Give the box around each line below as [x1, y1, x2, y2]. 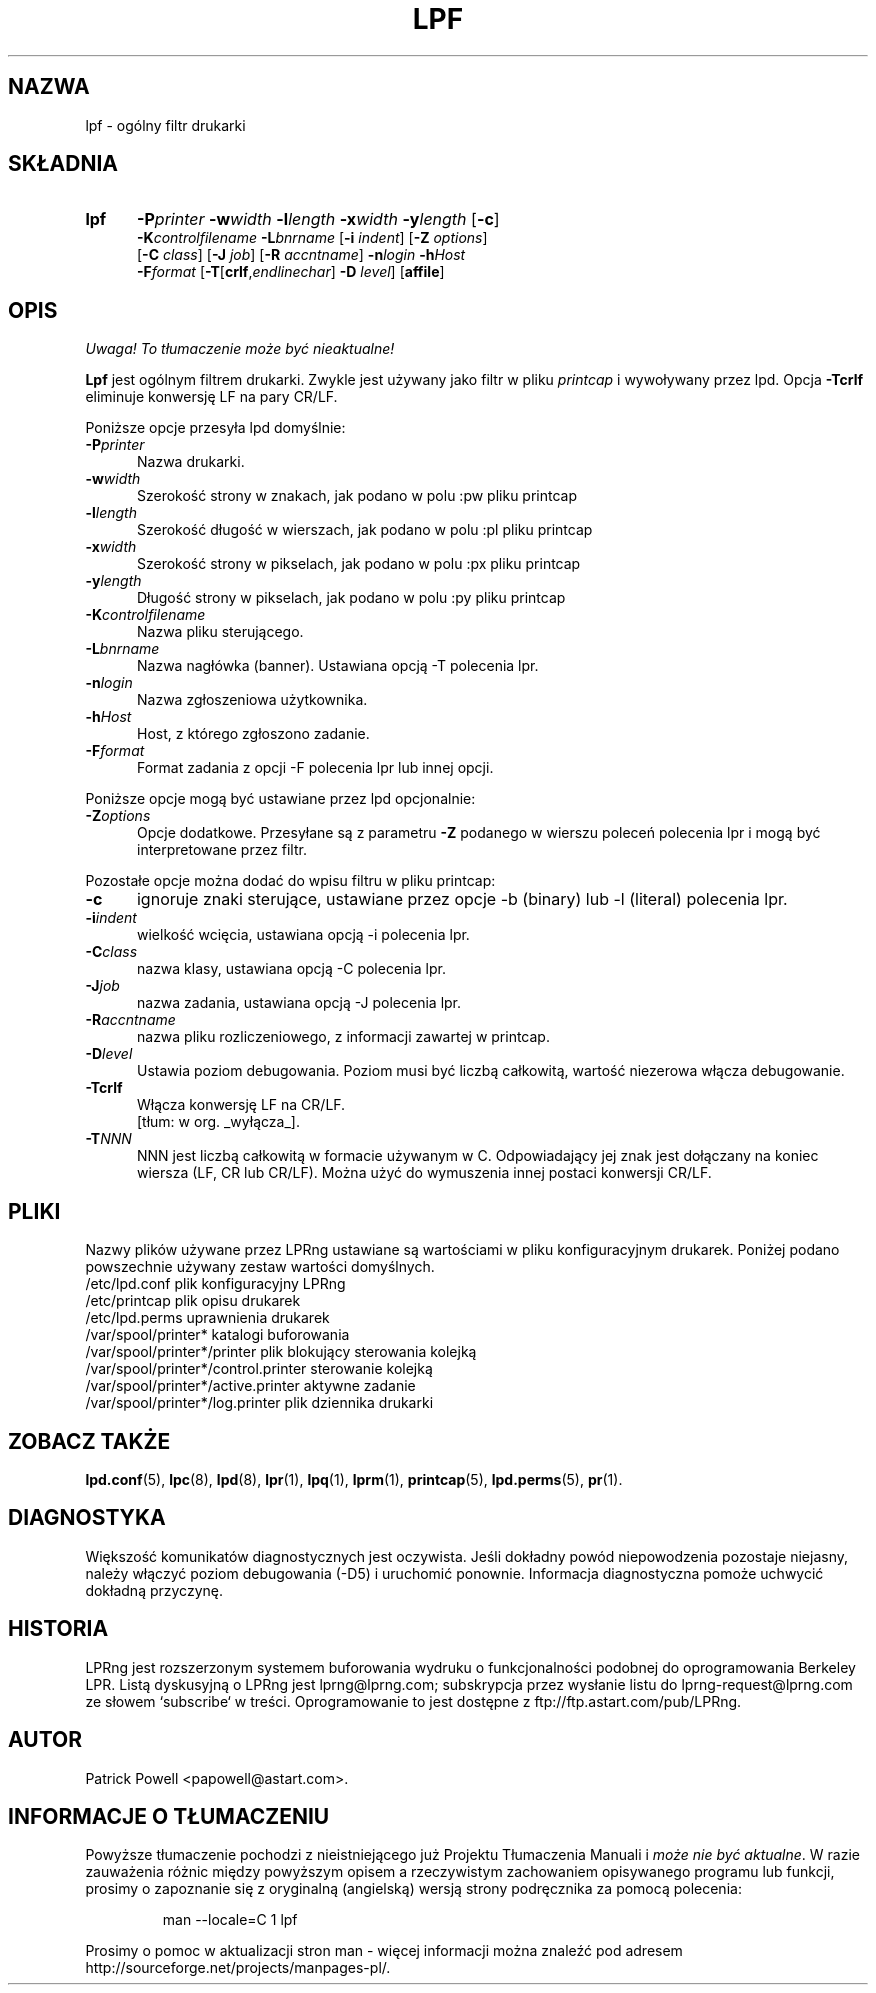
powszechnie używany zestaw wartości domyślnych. [85, 1258, 435, 1276]
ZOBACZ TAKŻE [8, 1428, 171, 1454]
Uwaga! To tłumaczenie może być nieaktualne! [85, 340, 395, 358]
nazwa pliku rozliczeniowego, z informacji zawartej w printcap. [137, 1028, 550, 1046]
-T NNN [85, 1130, 132, 1148]
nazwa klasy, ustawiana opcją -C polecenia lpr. [137, 960, 446, 978]
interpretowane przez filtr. [137, 841, 307, 859]
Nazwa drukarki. [137, 453, 245, 471]
